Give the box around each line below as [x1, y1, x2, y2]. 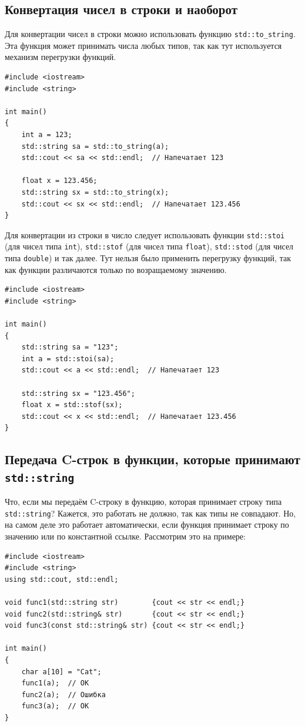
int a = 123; [21, 131, 72, 139]
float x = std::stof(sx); [21, 401, 123, 409]
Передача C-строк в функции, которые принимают [5, 450, 300, 468]
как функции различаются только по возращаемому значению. [5, 263, 227, 275]
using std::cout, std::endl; [5, 575, 119, 584]
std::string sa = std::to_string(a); [21, 142, 169, 151]
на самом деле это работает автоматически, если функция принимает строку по [5, 518, 289, 531]
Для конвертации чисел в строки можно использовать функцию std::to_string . [5, 28, 296, 40]
